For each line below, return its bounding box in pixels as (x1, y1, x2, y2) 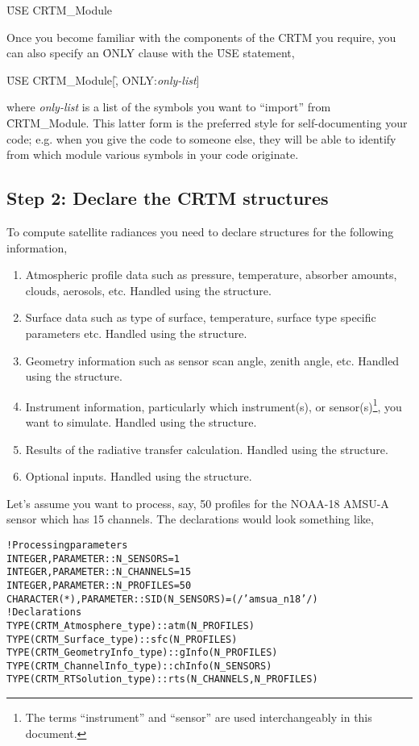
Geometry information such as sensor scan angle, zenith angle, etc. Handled (25, 352, 400, 369)
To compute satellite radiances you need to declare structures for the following (6, 223, 394, 240)
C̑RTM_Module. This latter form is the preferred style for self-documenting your (6, 114, 408, 131)
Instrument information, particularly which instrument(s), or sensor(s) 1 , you (25, 395, 402, 415)
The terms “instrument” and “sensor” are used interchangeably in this (25, 709, 372, 726)
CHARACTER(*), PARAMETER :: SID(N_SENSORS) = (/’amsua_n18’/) (6, 593, 318, 605)
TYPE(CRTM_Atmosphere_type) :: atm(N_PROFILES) (6, 619, 255, 631)
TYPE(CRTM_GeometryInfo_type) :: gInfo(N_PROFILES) (6, 647, 278, 659)
